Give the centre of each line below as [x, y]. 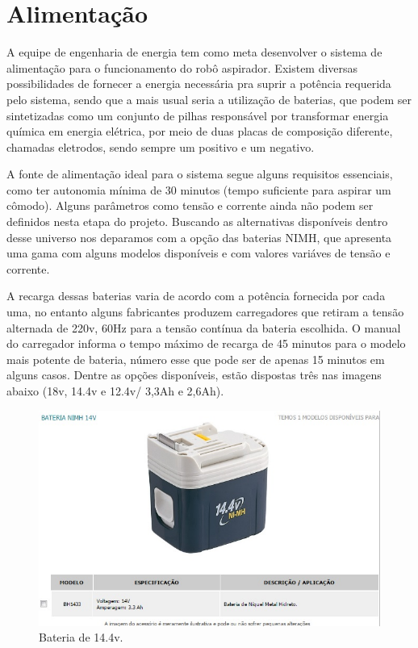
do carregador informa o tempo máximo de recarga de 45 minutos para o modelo [206, 343]
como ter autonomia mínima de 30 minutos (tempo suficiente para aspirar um [199, 189]
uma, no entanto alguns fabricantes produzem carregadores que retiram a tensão [205, 312]
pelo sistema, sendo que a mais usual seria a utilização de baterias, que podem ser [209, 99]
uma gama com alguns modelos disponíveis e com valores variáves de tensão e [199, 253]
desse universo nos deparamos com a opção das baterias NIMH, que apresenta [199, 237]
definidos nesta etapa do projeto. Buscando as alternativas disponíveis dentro [197, 222]
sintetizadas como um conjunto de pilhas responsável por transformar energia [198, 115]
